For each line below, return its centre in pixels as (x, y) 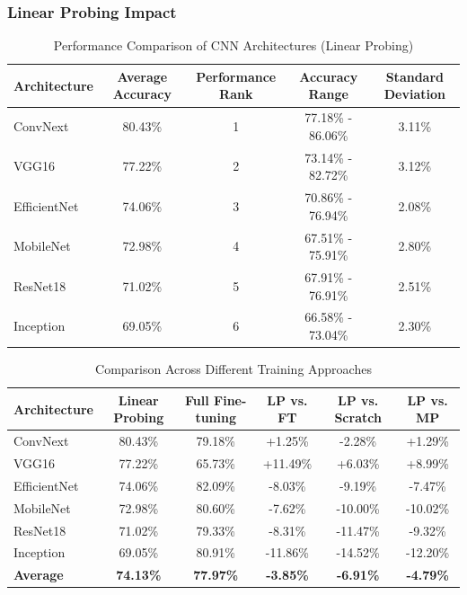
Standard (415, 76)
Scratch (358, 417)
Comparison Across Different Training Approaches (233, 369)
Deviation (414, 94)
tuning (216, 417)
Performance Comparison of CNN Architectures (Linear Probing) (233, 45)
